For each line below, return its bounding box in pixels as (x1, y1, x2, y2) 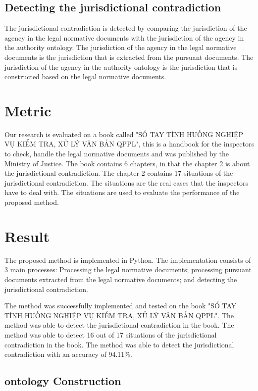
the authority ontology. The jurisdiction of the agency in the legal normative (4, 42, 237, 52)
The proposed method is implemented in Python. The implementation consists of (4, 254, 251, 265)
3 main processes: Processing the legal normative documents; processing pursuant (4, 264, 252, 275)
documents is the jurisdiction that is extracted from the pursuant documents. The (4, 51, 254, 62)
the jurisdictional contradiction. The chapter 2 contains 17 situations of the (4, 168, 233, 178)
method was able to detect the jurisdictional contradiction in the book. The (4, 320, 234, 330)
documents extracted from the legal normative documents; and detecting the (4, 274, 237, 284)
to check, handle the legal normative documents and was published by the (4, 148, 229, 159)
